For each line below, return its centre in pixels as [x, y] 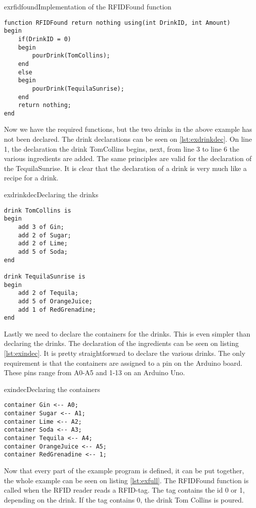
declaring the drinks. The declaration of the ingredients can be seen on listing [121, 343]
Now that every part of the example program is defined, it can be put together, [124, 470]
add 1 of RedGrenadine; [57, 310]
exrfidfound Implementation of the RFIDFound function [88, 6]
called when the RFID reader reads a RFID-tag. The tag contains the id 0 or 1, [125, 490]
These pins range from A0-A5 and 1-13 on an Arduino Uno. [95, 372]
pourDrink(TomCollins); [71, 56]
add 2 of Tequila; [48, 293]
